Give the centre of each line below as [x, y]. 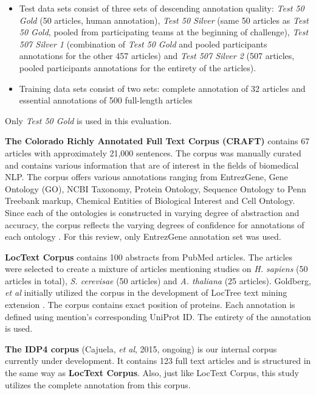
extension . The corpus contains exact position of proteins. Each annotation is [150, 305]
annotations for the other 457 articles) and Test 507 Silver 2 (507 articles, [157, 56]
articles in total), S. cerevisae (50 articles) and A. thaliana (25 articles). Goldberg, [158, 280]
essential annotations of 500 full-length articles [106, 100]
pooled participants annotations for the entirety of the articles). [138, 67]
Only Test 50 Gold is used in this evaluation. [88, 120]
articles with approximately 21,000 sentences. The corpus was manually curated [153, 152]
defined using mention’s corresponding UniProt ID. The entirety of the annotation [158, 316]
